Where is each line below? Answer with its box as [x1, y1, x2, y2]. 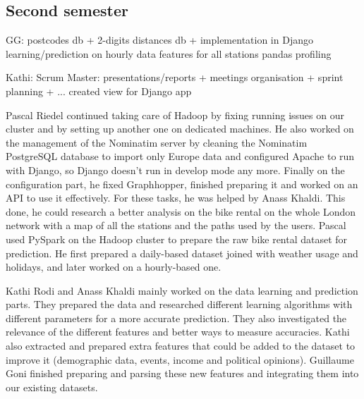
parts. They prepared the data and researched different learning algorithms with [6, 297, 353, 312]
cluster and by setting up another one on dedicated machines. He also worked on [6, 121, 354, 136]
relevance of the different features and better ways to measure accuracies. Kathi [6, 324, 350, 339]
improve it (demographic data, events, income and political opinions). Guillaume [6, 352, 354, 367]
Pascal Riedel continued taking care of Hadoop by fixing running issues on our [6, 107, 344, 122]
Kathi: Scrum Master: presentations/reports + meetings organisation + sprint [6, 70, 344, 85]
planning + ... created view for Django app [6, 83, 192, 98]
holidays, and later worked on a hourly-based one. [6, 259, 222, 274]
